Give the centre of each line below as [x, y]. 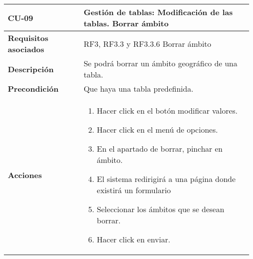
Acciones [25, 175]
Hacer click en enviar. [134, 239]
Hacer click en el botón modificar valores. [167, 110]
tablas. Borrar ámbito [126, 23]
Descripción [31, 69]
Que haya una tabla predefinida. [138, 89]
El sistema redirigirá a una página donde [166, 179]
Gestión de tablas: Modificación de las [158, 12]
